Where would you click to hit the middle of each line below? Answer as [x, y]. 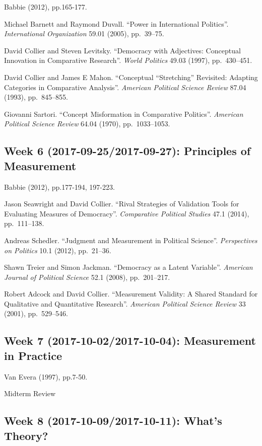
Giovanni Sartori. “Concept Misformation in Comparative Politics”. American [124, 114]
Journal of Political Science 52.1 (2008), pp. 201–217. [87, 277]
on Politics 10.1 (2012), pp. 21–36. [58, 250]
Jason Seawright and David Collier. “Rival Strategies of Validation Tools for [122, 204]
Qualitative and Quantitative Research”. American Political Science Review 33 [125, 303]
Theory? [26, 435]
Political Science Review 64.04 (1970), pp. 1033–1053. [87, 124]
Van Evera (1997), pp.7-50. [46, 376]
